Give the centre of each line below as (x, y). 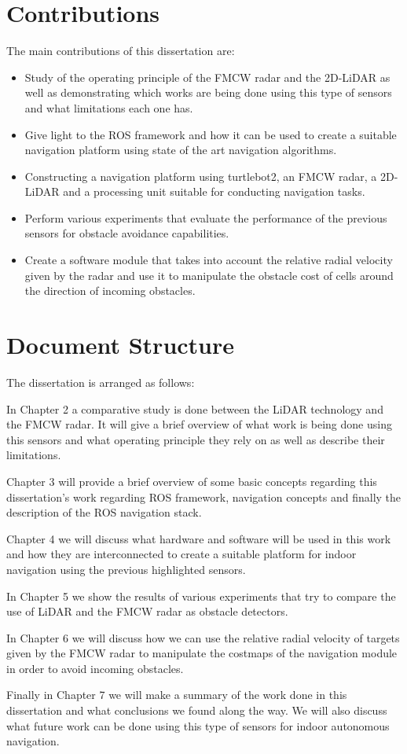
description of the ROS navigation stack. (104, 512)
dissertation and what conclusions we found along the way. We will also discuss (197, 710)
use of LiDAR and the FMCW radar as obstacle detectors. (147, 611)
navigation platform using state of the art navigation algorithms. (181, 150)
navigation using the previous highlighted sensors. (126, 569)
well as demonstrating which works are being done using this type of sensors (208, 92)
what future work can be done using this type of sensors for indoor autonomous (198, 725)
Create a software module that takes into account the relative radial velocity (209, 260)
